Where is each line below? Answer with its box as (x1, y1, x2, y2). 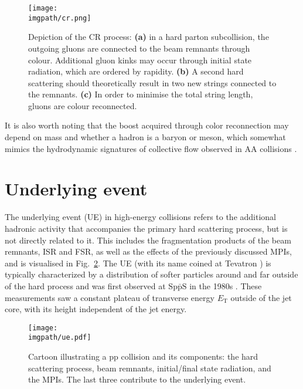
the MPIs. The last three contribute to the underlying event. (28, 373, 246, 385)
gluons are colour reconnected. (28, 99, 137, 111)
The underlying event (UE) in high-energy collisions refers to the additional (5, 211, 277, 223)
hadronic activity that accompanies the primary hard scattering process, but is (5, 222, 288, 234)
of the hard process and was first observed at (5, 279, 166, 292)
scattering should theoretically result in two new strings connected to (28, 76, 277, 89)
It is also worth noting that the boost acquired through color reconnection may (5, 119, 289, 131)
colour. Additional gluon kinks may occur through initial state (28, 53, 252, 66)
